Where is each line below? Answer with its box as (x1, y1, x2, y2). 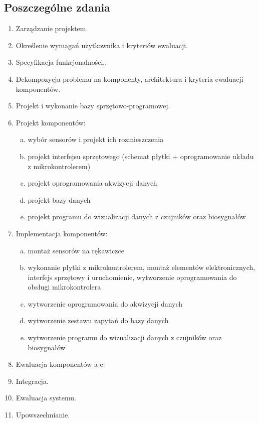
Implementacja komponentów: (16, 228, 108, 238)
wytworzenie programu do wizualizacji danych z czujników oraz (28, 332, 222, 343)
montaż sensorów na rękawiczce (28, 245, 124, 255)
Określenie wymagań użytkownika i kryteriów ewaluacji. (16, 40, 188, 50)
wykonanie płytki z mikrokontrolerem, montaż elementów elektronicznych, (28, 262, 255, 272)
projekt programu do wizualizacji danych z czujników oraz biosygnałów (28, 211, 246, 222)
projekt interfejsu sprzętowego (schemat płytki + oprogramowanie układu (28, 151, 254, 161)
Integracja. (16, 375, 49, 386)
